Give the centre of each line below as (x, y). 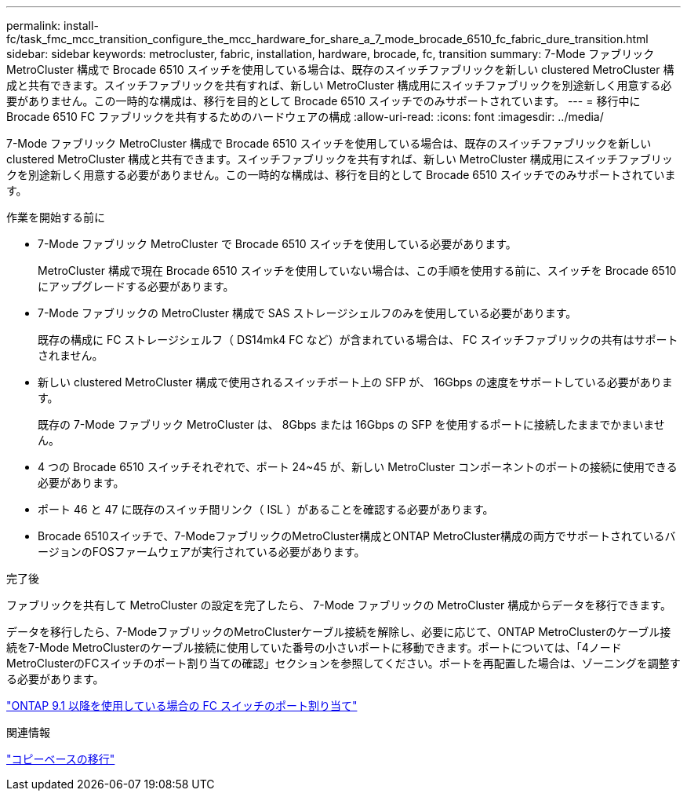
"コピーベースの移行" (61, 759)
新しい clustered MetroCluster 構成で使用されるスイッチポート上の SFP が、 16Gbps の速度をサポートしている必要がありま (355, 382)
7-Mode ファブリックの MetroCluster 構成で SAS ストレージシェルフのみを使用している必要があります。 (307, 313)
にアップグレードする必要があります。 (136, 286)
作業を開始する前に (56, 217)
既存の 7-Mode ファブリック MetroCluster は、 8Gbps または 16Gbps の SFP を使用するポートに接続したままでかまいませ (351, 424)
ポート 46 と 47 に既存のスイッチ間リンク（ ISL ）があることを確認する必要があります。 (266, 509)
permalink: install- (53, 26)
